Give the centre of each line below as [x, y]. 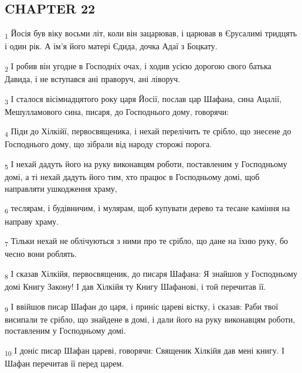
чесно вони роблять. [41, 254]
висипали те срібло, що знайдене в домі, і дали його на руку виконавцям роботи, [150, 319]
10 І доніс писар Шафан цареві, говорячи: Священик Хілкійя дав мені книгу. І [145, 351]
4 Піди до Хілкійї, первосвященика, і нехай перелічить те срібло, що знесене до [148, 132]
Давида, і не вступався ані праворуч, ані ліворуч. [93, 79]
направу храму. [32, 221]
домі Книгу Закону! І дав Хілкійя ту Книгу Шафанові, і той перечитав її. [135, 286]
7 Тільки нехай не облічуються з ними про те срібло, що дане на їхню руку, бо [147, 241]
